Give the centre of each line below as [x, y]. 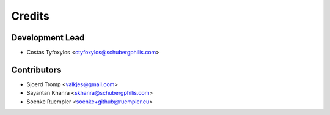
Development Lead [48, 38]
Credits [31, 16]
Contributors [36, 69]
